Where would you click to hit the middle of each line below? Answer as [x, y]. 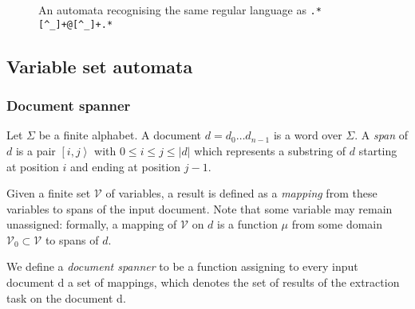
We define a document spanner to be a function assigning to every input [182, 266]
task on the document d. [66, 297]
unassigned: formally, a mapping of [92, 224]
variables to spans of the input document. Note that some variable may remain [200, 208]
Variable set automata [100, 66]
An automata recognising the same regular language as [172, 10]
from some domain [337, 224]
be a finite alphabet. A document [120, 135]
